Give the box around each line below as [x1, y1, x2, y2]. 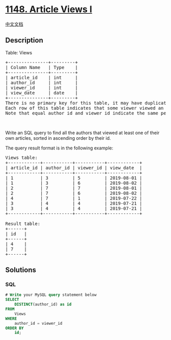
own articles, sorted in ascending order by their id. [5, 135, 111, 141]
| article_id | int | [5, 75, 78, 80]
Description [5, 36, 43, 45]
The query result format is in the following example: [5, 145, 113, 151]
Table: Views [5, 49, 32, 55]
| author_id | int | [5, 80, 78, 85]
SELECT [5, 297, 19, 302]
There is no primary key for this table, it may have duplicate [5, 100, 169, 106]
